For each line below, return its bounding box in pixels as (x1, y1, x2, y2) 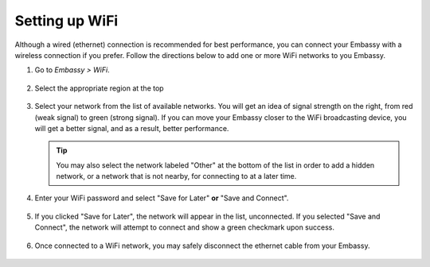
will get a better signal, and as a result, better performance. (34, 123, 229, 133)
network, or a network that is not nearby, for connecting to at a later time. (56, 172, 297, 181)
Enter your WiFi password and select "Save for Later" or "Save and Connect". (34, 193, 289, 203)
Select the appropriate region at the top (34, 83, 164, 93)
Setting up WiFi (14, 12, 119, 29)
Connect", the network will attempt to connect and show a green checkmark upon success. (34, 222, 334, 232)
